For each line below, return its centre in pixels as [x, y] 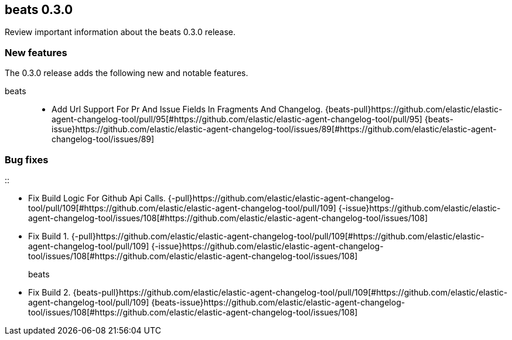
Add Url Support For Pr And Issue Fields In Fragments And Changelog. [187, 109]
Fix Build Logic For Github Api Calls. [97, 198]
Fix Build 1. [49, 236]
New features [36, 52]
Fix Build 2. [50, 292]
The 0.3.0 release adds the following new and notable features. [127, 73]
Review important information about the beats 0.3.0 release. [120, 32]
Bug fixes [27, 159]
